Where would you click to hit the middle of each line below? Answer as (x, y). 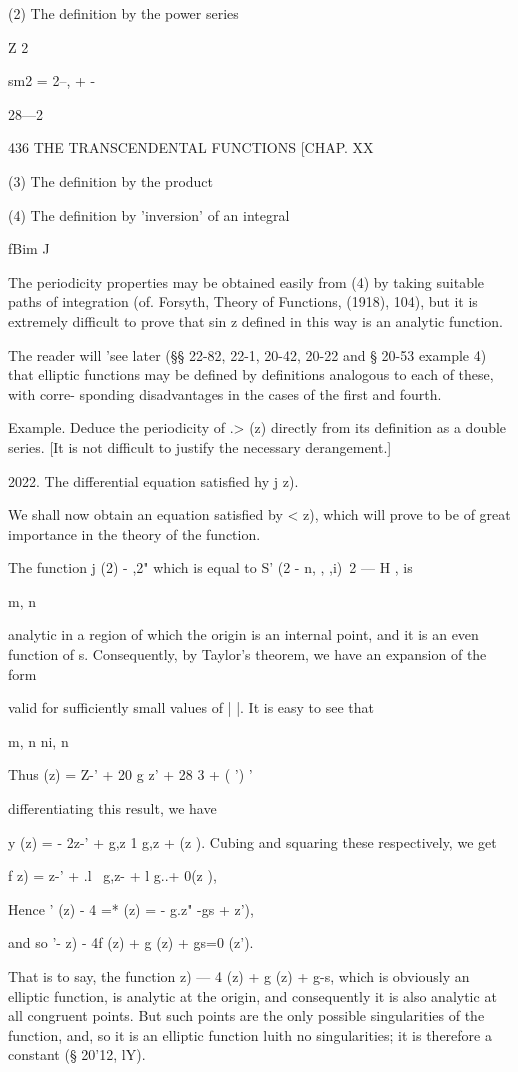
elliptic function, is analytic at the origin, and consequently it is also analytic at (252, 995)
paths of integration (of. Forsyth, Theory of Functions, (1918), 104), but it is (243, 301)
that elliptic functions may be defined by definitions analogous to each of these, (251, 374)
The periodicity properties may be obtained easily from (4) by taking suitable (246, 281)
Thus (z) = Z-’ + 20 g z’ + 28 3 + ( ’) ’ (130, 774)
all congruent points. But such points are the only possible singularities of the (246, 1015)
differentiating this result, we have (112, 808)
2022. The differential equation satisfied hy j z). (153, 480)
